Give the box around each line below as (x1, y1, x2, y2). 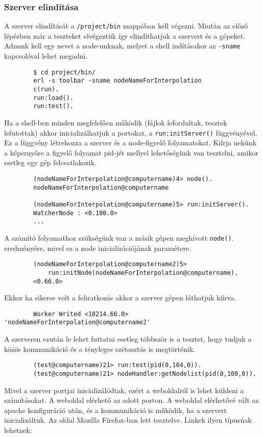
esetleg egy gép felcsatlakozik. (4, 157, 97, 168)
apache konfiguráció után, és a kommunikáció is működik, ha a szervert (4, 404, 227, 415)
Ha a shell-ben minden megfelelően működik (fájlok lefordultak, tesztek (4, 117, 227, 127)
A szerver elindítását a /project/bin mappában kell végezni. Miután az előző (4, 20, 248, 31)
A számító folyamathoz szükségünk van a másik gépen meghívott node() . (4, 232, 234, 243)
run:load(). (33, 94, 74, 101)
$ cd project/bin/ (33, 68, 95, 76)
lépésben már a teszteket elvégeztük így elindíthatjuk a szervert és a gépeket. (4, 30, 246, 41)
